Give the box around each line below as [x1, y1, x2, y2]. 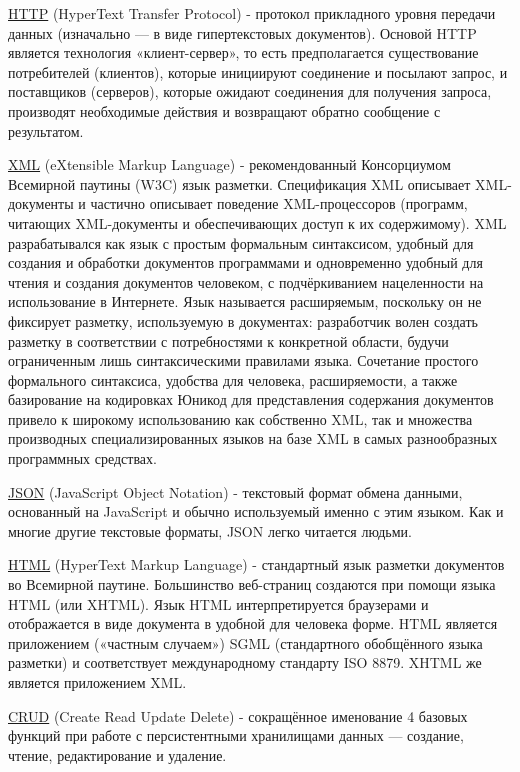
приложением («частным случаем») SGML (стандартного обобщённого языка [8, 632, 483, 653]
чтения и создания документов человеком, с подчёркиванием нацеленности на [8, 271, 484, 292]
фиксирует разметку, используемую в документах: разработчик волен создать [8, 310, 478, 331]
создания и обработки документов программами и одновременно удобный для [8, 252, 483, 273]
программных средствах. [8, 448, 157, 469]
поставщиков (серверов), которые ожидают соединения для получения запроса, [8, 81, 492, 102]
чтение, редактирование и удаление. [8, 744, 227, 765]
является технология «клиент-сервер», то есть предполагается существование [8, 42, 479, 63]
